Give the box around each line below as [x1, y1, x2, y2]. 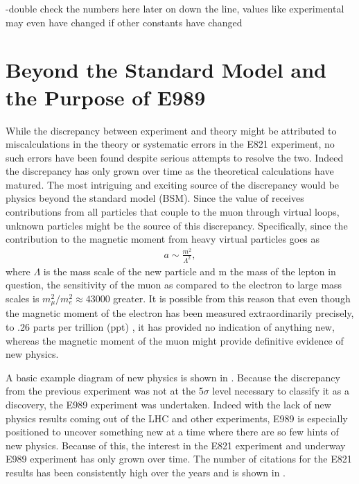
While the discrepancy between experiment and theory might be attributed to [6, 123, 337, 137]
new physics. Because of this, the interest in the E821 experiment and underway [6, 438, 346, 452]
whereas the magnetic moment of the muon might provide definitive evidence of [6, 333, 344, 347]
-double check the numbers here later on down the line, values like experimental [6, 1, 344, 15]
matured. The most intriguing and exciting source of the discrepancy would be [6, 177, 340, 191]
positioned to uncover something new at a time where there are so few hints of [6, 424, 339, 439]
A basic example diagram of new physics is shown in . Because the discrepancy [6, 370, 340, 384]
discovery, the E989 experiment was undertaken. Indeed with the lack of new [6, 397, 331, 412]
